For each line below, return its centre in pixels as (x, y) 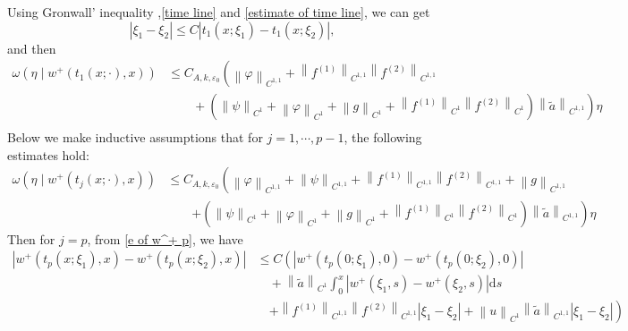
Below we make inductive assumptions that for (135, 137)
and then (32, 48)
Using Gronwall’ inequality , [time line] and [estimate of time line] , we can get (219, 12)
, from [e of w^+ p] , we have (165, 238)
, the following (383, 137)
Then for (31, 238)
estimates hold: (48, 154)
